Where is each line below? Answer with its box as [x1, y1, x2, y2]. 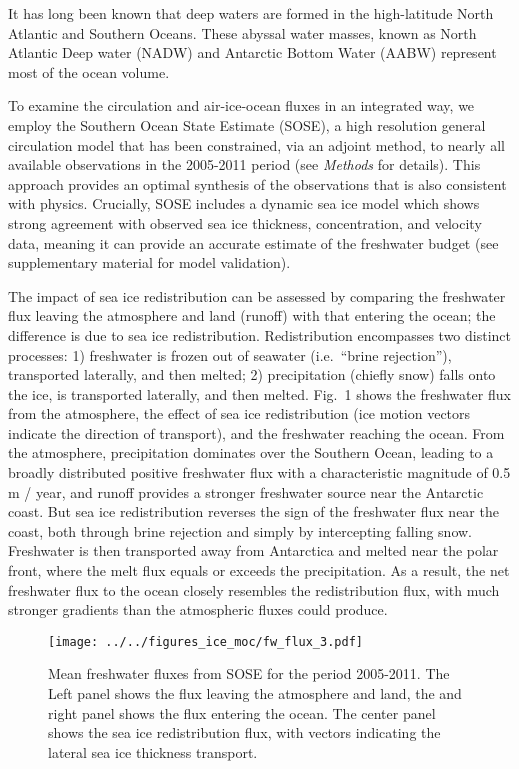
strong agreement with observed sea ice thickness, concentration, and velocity [8, 212, 482, 233]
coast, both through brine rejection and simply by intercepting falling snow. [8, 520, 473, 541]
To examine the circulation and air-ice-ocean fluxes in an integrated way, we [8, 95, 475, 116]
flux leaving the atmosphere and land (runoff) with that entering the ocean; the [8, 305, 496, 326]
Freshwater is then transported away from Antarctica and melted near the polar [8, 540, 499, 561]
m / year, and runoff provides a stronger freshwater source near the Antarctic [8, 481, 484, 502]
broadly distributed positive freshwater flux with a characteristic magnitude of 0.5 [8, 462, 511, 483]
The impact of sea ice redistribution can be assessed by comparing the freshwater [8, 285, 506, 306]
